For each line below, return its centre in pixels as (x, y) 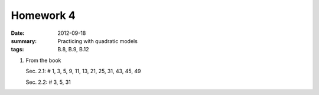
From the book (43, 60)
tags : (17, 50)
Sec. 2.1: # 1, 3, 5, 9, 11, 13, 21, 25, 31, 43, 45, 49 (83, 71)
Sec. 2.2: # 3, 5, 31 (48, 82)
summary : (24, 41)
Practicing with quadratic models (98, 41)
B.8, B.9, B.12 (73, 50)
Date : (18, 33)
